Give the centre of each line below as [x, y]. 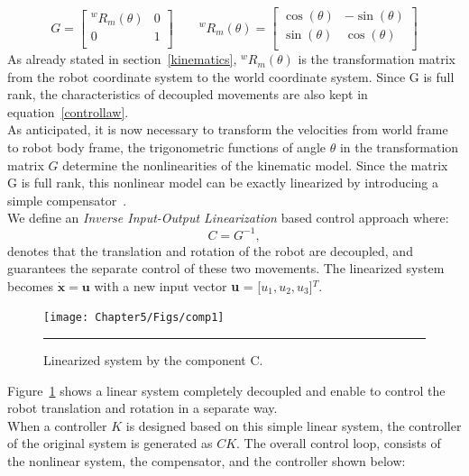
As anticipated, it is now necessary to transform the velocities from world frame [228, 129]
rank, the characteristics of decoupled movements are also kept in [188, 94]
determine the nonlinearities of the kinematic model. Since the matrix [255, 165]
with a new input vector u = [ [178, 285]
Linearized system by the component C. [153, 359]
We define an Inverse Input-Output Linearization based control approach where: [228, 218]
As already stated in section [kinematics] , [122, 59]
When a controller [57, 425]
